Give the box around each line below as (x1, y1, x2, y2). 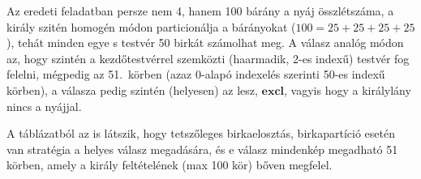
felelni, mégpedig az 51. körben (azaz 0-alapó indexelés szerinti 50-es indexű (6, 66, 385, 83)
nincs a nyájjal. (6, 97, 82, 114)
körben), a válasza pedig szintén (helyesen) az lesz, (6, 81, 258, 98)
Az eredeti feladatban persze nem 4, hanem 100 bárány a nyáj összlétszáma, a (6, 2, 394, 19)
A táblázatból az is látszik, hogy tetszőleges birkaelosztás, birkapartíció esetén (6, 125, 395, 142)
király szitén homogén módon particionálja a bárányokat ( (6, 18, 296, 35)
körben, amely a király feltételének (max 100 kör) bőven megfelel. (6, 156, 333, 173)
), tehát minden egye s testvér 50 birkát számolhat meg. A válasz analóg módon (6, 34, 404, 51)
